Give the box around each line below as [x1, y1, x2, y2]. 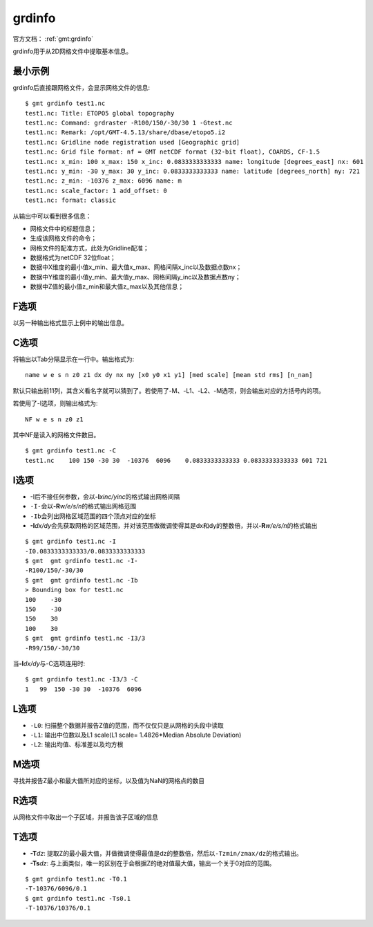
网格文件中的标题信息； [30, 224, 97, 232]
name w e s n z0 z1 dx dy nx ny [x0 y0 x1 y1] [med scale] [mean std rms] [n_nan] [25, 371, 313, 379]
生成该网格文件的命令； [30, 234, 97, 242]
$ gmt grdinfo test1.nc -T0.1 [25, 875, 128, 883]
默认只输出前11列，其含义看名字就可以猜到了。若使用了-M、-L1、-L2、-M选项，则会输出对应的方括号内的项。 [12, 386, 325, 394]
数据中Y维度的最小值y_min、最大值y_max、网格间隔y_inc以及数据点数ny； [30, 273, 241, 281]
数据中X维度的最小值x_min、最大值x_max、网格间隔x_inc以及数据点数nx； [30, 263, 242, 271]
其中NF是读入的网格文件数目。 [12, 431, 100, 439]
